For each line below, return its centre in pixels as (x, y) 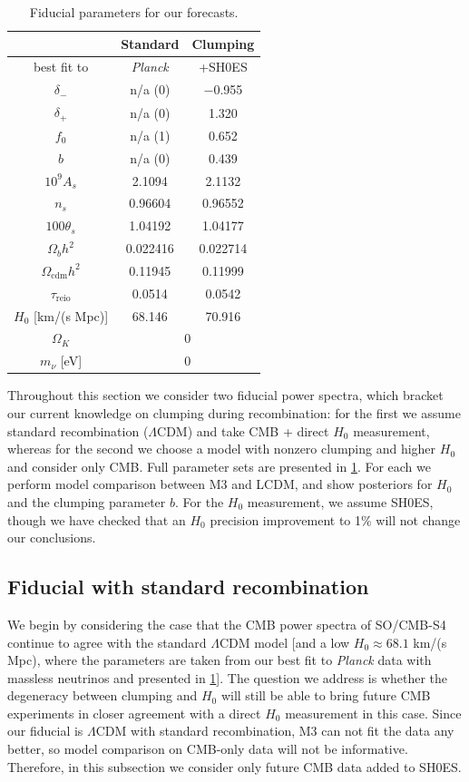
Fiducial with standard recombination (188, 586)
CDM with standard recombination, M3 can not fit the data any (275, 731)
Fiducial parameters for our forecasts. (134, 12)
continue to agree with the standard (107, 642)
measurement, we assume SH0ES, (340, 501)
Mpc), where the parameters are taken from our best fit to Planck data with (220, 660)
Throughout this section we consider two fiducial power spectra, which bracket (225, 395)
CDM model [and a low (284, 642)
